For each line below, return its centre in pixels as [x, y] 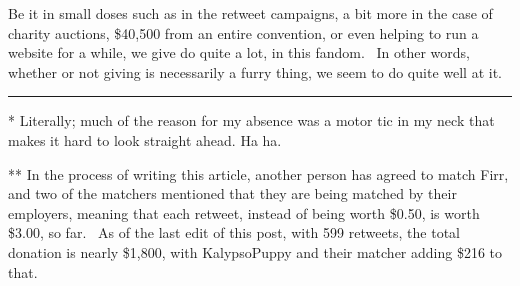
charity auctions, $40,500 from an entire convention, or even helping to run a [243, 32]
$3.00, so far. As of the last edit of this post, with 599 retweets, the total [234, 232]
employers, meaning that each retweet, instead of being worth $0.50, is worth [244, 212]
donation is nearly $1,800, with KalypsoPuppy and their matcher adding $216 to [255, 251]
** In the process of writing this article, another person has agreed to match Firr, [258, 173]
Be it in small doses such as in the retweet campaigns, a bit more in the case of [250, 13]
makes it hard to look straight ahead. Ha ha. [145, 139]
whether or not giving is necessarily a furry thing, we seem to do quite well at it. [255, 71]
